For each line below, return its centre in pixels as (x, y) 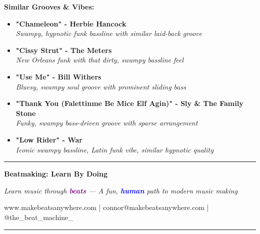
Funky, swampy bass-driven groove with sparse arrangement (107, 123)
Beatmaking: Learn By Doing (56, 174)
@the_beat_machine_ (39, 217)
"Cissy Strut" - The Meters (64, 50)
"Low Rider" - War (49, 139)
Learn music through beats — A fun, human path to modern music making (121, 190)
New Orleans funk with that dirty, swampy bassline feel (100, 60)
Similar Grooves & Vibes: (49, 6)
